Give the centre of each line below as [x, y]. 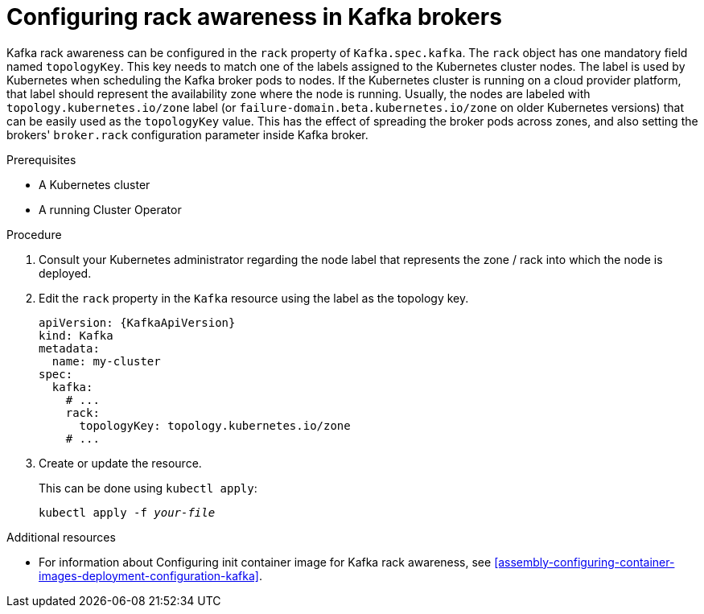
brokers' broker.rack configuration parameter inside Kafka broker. [187, 134]
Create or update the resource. [120, 463]
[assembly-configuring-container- [585, 562]
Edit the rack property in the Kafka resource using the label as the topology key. [254, 298]
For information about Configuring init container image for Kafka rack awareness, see [265, 562]
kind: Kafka [76, 335]
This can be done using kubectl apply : [148, 488]
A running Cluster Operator [110, 209]
